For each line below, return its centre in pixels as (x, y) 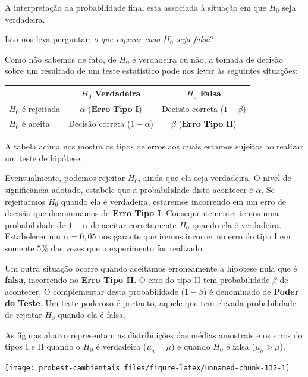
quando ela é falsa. (92, 314)
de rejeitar (23, 314)
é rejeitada (41, 109)
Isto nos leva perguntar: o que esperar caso (83, 39)
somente (20, 248)
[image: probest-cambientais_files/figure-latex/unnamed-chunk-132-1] (147, 368)
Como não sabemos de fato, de (61, 59)
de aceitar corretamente (133, 224)
